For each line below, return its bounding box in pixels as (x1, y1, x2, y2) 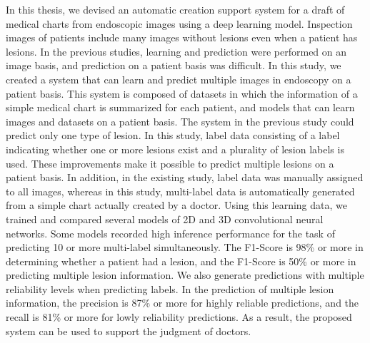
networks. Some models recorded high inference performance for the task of (6, 225, 335, 240)
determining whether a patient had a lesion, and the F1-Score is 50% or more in (6, 253, 356, 268)
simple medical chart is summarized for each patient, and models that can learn (6, 100, 355, 115)
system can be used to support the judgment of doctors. (6, 323, 251, 338)
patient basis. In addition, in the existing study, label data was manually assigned (6, 170, 364, 185)
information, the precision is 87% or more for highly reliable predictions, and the (6, 295, 359, 310)
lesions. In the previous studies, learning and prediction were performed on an (6, 43, 347, 58)
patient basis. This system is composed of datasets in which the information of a (6, 86, 358, 101)
